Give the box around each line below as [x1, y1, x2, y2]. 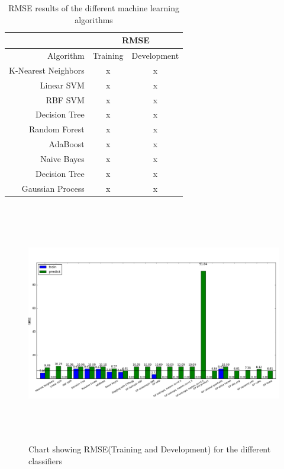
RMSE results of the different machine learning [8, 2, 179, 14]
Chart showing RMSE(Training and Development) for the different [28, 443, 271, 455]
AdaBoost [49, 138, 85, 150]
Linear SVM [40, 78, 85, 91]
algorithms [75, 13, 113, 26]
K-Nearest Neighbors [9, 64, 85, 76]
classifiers [28, 454, 63, 467]
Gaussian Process [21, 182, 85, 194]
